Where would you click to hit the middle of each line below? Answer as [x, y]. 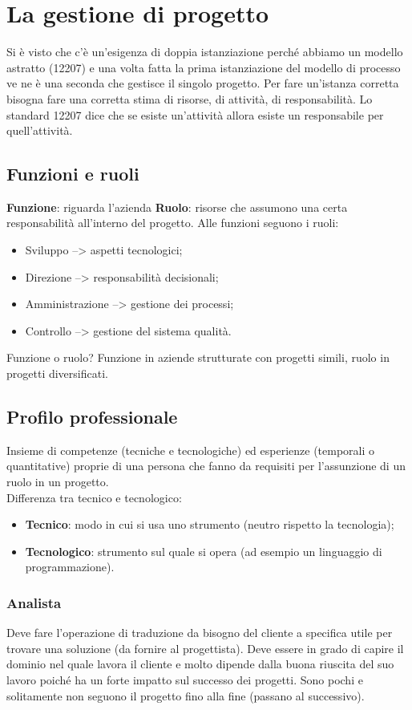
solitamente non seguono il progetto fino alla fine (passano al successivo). [186, 695]
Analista [34, 602]
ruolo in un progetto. [58, 482]
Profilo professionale [92, 417]
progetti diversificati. [57, 373]
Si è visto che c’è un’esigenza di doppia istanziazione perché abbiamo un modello [205, 52]
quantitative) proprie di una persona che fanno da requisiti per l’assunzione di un [206, 466]
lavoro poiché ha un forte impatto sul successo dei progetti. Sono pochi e [185, 680]
